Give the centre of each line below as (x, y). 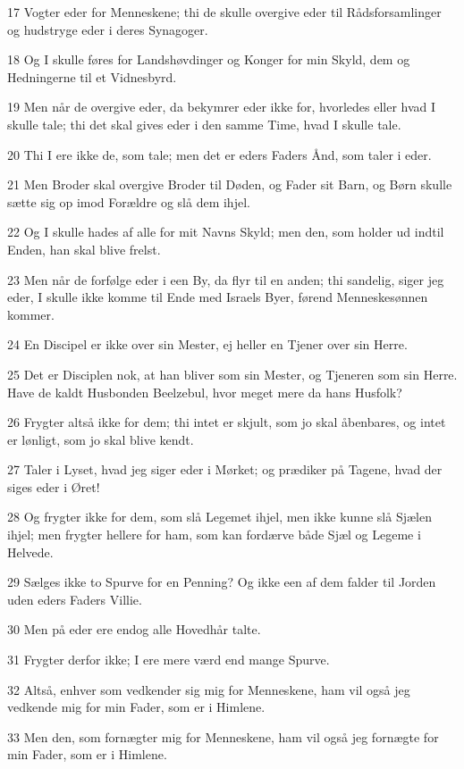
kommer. (31, 314)
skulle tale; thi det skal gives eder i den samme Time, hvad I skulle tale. (204, 124)
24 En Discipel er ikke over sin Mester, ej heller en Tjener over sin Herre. (207, 344)
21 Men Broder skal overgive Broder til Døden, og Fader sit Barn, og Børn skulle (230, 184)
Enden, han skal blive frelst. (84, 249)
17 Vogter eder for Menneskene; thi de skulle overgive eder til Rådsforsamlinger (224, 12)
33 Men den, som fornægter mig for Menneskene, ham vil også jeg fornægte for (223, 736)
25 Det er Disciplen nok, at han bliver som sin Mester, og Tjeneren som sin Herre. (232, 374)
